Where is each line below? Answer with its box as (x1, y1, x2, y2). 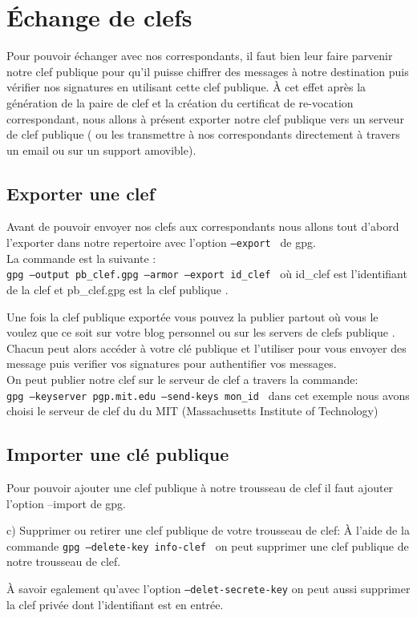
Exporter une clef (6, 180, 156, 205)
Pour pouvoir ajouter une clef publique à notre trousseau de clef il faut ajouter (6, 479, 394, 495)
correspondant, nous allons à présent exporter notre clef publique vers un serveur (6, 110, 404, 127)
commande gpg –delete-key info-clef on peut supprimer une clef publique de (6, 537, 409, 554)
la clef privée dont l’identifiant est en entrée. (6, 596, 224, 612)
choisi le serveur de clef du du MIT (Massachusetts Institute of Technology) (6, 402, 379, 419)
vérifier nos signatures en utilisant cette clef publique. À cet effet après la (6, 79, 366, 95)
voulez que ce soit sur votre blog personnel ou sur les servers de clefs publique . (6, 324, 395, 341)
